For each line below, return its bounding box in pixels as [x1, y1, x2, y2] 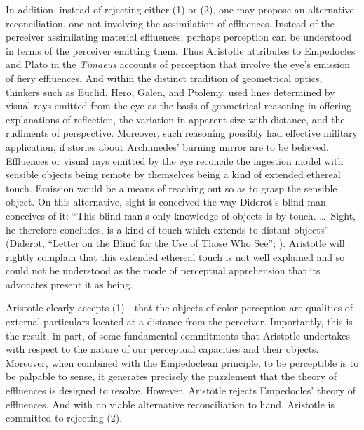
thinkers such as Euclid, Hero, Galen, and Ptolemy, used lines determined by [6, 84, 335, 99]
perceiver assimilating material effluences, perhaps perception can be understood [6, 29, 351, 44]
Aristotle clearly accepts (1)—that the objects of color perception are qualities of [6, 300, 353, 315]
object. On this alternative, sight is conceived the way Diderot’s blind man [6, 194, 326, 209]
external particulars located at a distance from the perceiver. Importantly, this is [6, 314, 353, 329]
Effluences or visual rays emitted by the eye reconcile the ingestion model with [6, 153, 344, 168]
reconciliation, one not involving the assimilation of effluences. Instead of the [6, 15, 335, 30]
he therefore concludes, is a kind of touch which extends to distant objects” [6, 222, 329, 236]
